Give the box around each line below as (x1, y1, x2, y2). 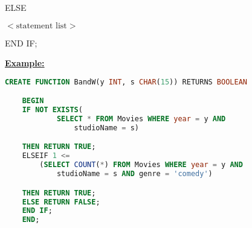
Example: (5, 57, 45, 69)
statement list (16, 21, 67, 30)
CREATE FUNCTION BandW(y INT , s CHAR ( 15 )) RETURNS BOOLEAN (5, 77, 247, 86)
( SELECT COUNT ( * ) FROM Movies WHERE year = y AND (39, 160, 243, 169)
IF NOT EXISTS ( (22, 106, 83, 115)
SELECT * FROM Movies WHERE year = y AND (56, 115, 226, 124)
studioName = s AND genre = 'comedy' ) (56, 169, 213, 179)
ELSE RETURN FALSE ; (22, 197, 100, 206)
